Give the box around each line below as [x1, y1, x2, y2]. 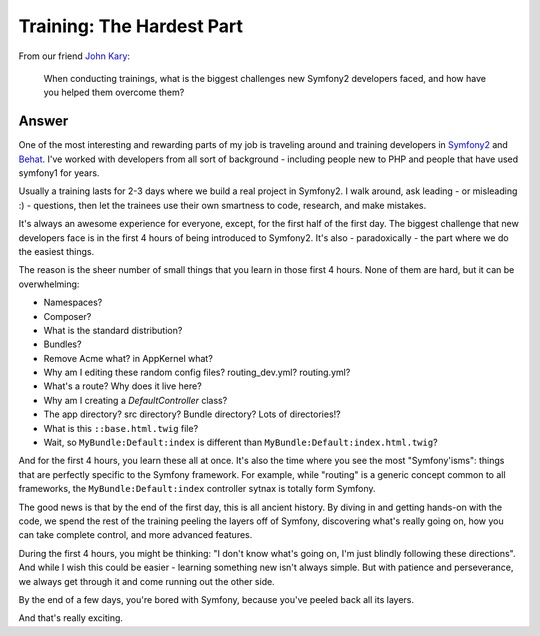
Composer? [43, 310, 92, 322]
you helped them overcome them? [43, 86, 185, 99]
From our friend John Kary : [18, 50, 130, 62]
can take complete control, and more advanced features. [18, 529, 253, 541]
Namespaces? [43, 296, 103, 309]
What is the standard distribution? [43, 324, 183, 336]
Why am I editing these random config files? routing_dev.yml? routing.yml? [43, 366, 351, 379]
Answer [18, 113, 69, 130]
